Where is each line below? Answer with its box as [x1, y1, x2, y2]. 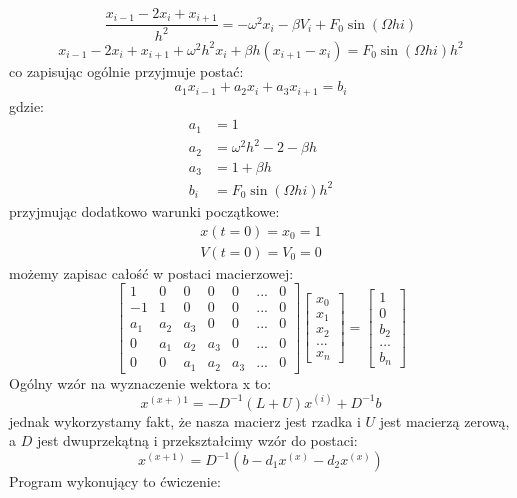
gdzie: [9, 95, 44, 116]
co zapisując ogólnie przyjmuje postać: [9, 60, 244, 81]
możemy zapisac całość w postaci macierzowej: [9, 262, 294, 283]
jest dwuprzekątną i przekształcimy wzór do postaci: [36, 430, 358, 451]
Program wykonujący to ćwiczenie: [9, 471, 221, 492]
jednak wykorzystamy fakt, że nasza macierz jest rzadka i [9, 410, 361, 431]
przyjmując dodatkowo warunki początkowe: [9, 200, 280, 221]
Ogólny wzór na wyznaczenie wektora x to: [9, 372, 272, 393]
